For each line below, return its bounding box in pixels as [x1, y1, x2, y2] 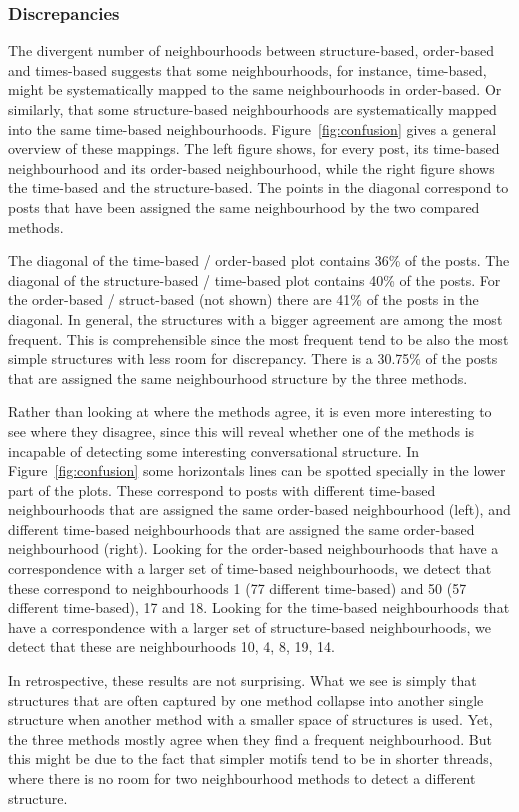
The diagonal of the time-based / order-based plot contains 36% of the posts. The [8, 250, 510, 271]
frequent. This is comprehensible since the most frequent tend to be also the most [8, 328, 509, 349]
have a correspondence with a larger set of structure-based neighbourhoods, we [8, 616, 491, 637]
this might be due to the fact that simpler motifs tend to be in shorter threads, [8, 748, 493, 769]
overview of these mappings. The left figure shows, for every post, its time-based [8, 138, 500, 159]
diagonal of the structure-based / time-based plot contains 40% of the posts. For [8, 269, 501, 290]
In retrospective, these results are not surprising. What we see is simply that [8, 670, 477, 691]
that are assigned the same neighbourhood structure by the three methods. [8, 367, 468, 388]
